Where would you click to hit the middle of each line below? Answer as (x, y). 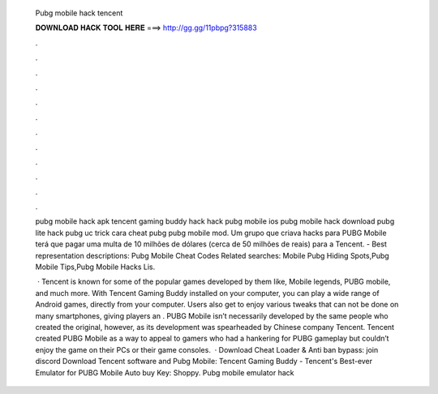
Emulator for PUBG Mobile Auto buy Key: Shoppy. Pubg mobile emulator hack (165, 372)
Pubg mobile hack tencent (79, 13)
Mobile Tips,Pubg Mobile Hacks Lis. (95, 267)
